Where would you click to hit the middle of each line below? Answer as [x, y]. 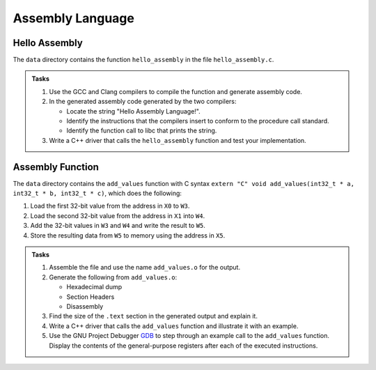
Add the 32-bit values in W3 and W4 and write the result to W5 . [118, 226]
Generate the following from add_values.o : [113, 277]
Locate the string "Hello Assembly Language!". [134, 111]
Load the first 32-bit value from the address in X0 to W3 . [110, 206]
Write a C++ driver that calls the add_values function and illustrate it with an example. [174, 326]
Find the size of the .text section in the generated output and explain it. [153, 316]
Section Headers [91, 297]
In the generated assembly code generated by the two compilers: [143, 102]
